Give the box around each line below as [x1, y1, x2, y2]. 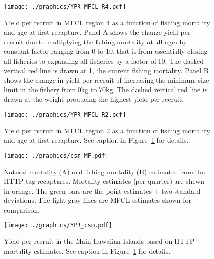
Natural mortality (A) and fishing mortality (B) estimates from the [4, 166, 205, 176]
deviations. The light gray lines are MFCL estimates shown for [4, 195, 191, 205]
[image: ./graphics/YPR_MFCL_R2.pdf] [4, 111, 126, 118]
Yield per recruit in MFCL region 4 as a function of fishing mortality [4, 17, 210, 27]
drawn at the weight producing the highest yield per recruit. [4, 94, 184, 104]
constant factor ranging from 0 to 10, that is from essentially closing [4, 46, 208, 56]
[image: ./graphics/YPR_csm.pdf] [4, 222, 112, 229]
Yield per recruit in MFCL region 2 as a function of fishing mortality [4, 125, 210, 135]
